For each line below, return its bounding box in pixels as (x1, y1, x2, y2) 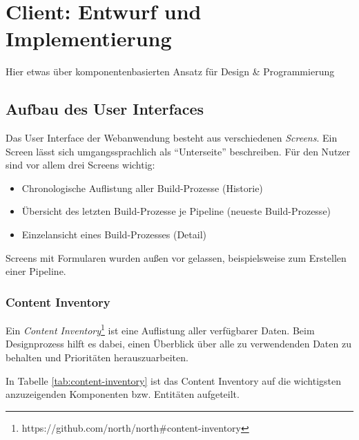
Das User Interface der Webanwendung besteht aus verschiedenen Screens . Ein (6, 131, 338, 145)
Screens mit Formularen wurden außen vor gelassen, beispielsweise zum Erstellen (6, 250, 347, 265)
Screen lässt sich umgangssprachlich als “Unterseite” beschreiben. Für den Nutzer (6, 144, 351, 158)
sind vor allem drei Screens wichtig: (6, 157, 155, 172)
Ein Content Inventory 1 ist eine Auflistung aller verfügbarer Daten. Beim (6, 321, 315, 337)
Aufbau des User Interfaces (6, 98, 204, 119)
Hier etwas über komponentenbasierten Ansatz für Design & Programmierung (6, 64, 335, 79)
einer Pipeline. (6, 264, 66, 278)
